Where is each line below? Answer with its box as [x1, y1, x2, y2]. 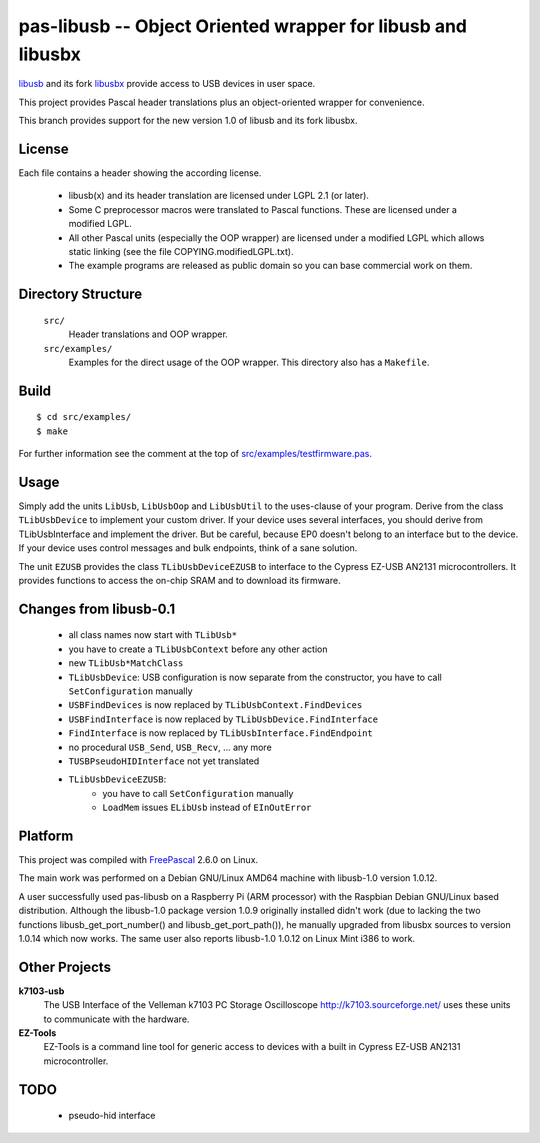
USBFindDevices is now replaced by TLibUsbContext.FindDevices [68, 699, 363, 711]
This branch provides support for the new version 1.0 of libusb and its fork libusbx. [18, 115, 359, 127]
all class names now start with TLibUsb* [68, 629, 238, 641]
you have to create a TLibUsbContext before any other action [68, 643, 328, 655]
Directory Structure [18, 286, 143, 303]
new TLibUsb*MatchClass [68, 657, 184, 669]
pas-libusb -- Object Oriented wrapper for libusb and [18, 15, 467, 37]
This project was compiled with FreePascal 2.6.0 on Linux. [18, 854, 259, 865]
